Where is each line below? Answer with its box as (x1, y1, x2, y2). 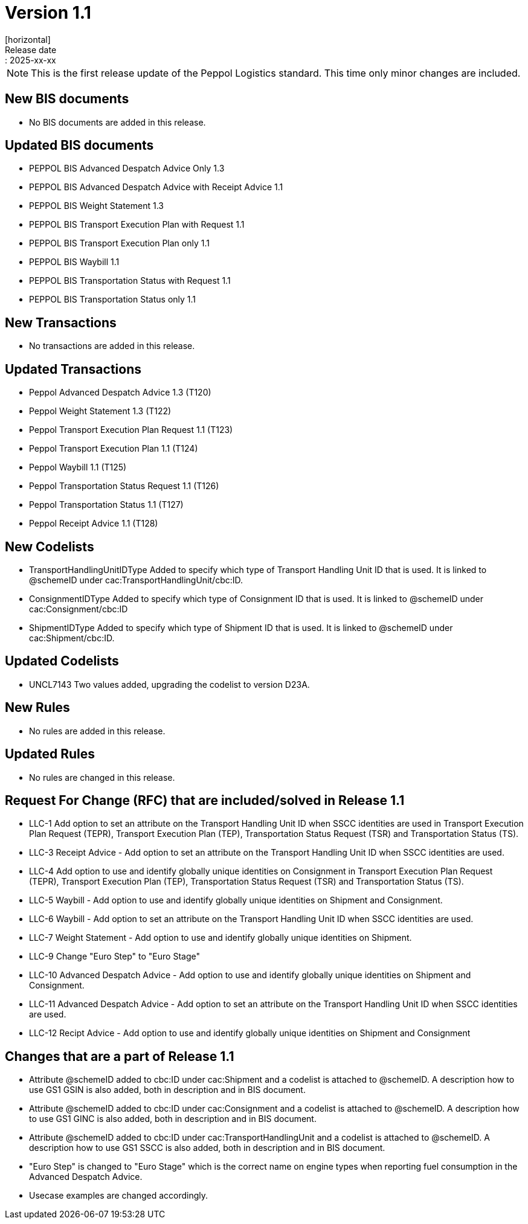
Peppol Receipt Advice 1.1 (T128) (29, 518, 158, 529)
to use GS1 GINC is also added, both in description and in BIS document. (29, 1113, 317, 1124)
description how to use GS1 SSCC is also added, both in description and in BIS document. (29, 1142, 385, 1153)
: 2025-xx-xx (5, 54, 56, 65)
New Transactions (5, 315, 117, 330)
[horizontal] (5, 34, 51, 45)
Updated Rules (5, 746, 95, 762)
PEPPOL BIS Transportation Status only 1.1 (29, 294, 196, 305)
